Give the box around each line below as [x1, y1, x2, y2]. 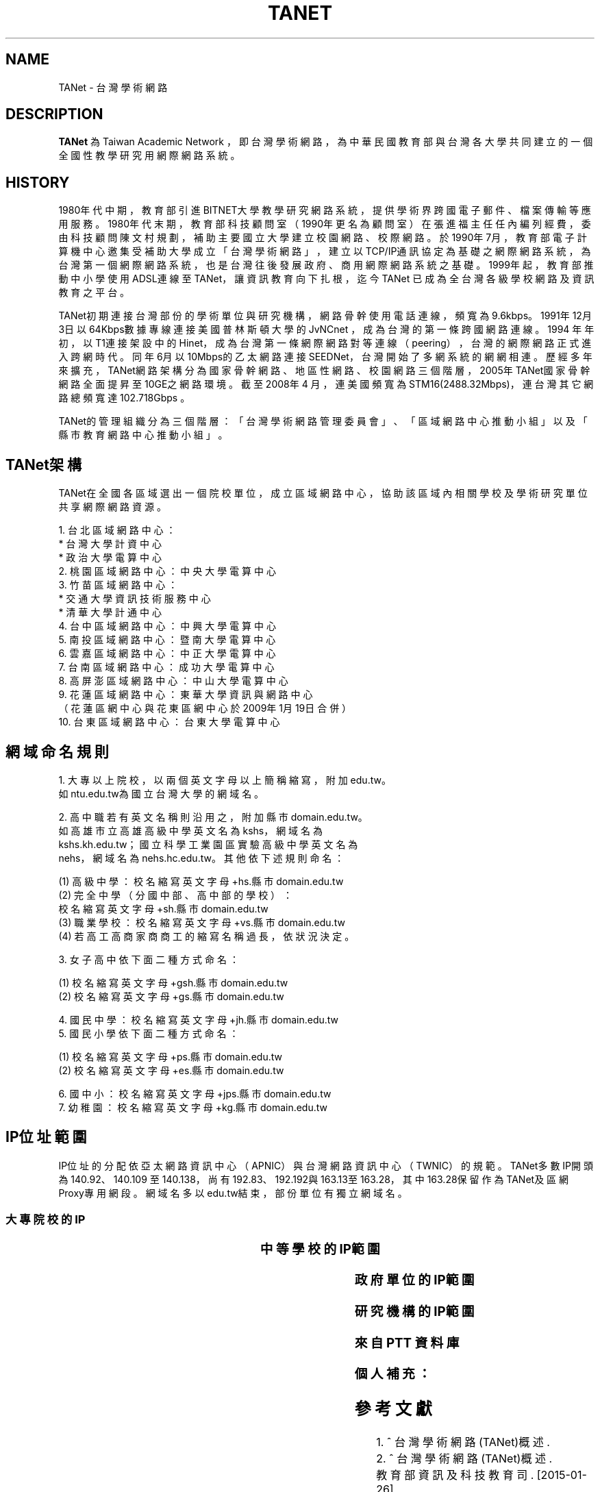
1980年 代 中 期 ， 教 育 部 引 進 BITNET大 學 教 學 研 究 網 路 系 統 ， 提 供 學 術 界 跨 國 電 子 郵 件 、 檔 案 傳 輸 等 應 [58, 204, 591, 216]
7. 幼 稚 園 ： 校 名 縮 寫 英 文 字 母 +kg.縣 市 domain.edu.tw [58, 1101, 327, 1113]
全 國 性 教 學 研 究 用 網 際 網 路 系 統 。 [58, 149, 240, 162]
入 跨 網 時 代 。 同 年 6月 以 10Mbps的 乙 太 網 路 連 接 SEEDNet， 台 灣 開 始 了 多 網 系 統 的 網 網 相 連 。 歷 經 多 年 [58, 351, 592, 363]
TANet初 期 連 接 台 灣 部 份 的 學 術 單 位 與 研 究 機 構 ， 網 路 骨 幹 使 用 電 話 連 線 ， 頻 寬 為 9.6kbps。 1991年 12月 [58, 310, 592, 322]
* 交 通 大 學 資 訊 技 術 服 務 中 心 [58, 593, 211, 605]
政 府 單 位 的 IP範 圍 [354, 1272, 475, 1289]
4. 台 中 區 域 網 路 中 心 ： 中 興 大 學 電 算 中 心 [58, 620, 276, 632]
